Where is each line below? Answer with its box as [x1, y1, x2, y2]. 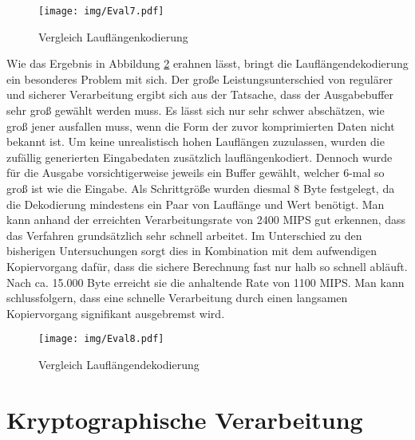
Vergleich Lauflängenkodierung [38, 28, 188, 45]
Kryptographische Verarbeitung [6, 403, 363, 435]
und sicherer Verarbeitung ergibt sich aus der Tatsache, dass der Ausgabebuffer [6, 86, 394, 103]
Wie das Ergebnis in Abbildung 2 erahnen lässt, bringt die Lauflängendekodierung [6, 55, 409, 72]
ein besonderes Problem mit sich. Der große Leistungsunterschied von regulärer [6, 70, 393, 87]
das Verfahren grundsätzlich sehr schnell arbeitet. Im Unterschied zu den [6, 226, 362, 243]
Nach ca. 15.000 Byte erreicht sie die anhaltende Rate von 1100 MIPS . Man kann [6, 273, 405, 290]
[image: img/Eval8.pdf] [38, 333, 164, 345]
